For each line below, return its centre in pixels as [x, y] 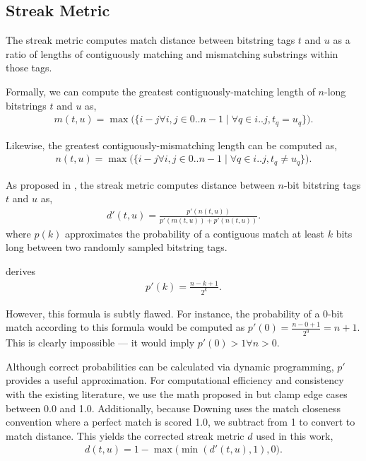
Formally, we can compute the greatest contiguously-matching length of [160, 91]
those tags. [29, 68]
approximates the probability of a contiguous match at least [194, 233]
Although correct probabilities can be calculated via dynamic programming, [170, 366]
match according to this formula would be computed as [125, 327]
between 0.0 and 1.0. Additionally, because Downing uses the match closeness [173, 408]
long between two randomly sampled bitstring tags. [117, 247]
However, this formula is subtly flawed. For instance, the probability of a [163, 313]
